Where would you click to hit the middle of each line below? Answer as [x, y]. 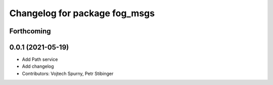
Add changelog [38, 66]
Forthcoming [30, 31]
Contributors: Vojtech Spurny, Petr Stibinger [68, 73]
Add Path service [40, 59]
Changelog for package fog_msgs [82, 13]
